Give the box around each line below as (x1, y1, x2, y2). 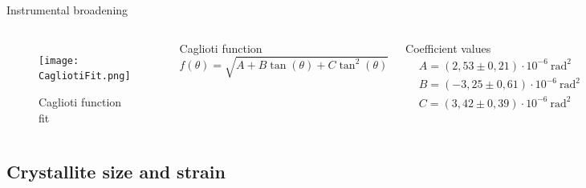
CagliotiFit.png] (39, 70, 131, 82)
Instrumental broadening (6, 2, 128, 18)
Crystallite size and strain (6, 159, 226, 184)
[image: (39, 54, 79, 66)
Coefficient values (405, 39, 491, 56)
